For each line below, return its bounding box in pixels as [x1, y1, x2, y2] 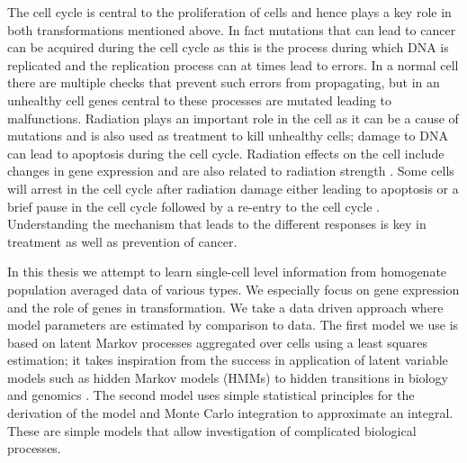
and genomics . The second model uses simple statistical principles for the [7, 386, 415, 404]
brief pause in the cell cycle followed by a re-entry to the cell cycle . [7, 196, 380, 215]
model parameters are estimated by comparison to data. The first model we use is [7, 315, 459, 334]
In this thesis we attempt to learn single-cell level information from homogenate [7, 262, 447, 281]
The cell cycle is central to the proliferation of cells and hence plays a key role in [7, 3, 452, 21]
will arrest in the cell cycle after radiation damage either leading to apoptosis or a [7, 178, 459, 197]
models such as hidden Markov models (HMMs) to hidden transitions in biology [7, 368, 448, 386]
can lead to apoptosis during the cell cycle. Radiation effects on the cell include [7, 143, 445, 162]
